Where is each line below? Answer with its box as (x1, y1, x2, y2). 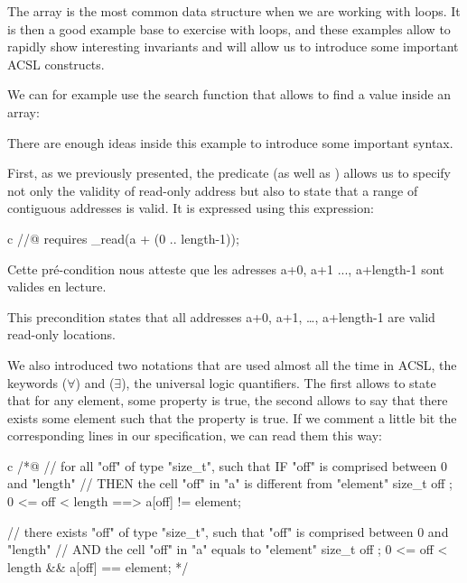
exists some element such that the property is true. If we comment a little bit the (7, 408, 457, 427)
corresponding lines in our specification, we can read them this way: (7, 426, 383, 445)
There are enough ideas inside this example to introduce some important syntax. (7, 133, 453, 152)
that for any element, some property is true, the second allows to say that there (7, 391, 448, 410)
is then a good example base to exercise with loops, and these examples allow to (7, 19, 451, 38)
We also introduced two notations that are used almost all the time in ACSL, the (7, 355, 457, 374)
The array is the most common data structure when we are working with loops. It (7, 2, 461, 20)
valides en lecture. (7, 277, 107, 296)
